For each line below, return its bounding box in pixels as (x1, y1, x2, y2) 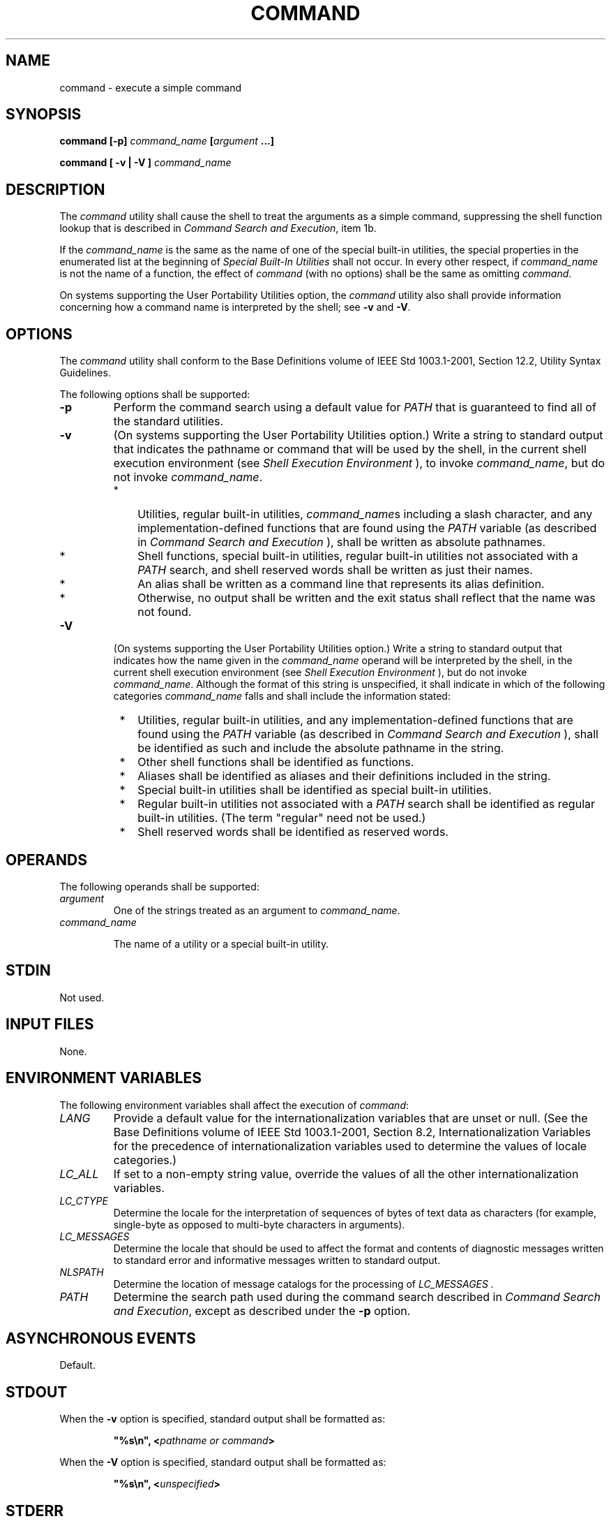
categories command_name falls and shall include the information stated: (113, 690, 451, 703)
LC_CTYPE (59, 1194, 108, 1207)
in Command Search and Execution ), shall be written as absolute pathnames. (137, 535, 546, 550)
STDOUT (6, 1383, 68, 1401)
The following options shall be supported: (59, 388, 250, 401)
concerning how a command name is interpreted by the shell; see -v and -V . (59, 301, 411, 314)
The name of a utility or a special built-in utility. (113, 937, 329, 950)
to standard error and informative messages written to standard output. (113, 1254, 441, 1266)
